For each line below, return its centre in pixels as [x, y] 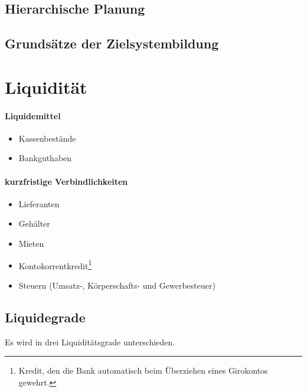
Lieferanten [39, 203]
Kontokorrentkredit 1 [55, 264]
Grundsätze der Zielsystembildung [112, 43]
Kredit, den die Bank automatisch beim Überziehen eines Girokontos [143, 370]
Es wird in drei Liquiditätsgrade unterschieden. [90, 342]
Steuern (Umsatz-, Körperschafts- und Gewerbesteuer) [117, 285]
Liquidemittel [33, 115]
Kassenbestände [47, 138]
